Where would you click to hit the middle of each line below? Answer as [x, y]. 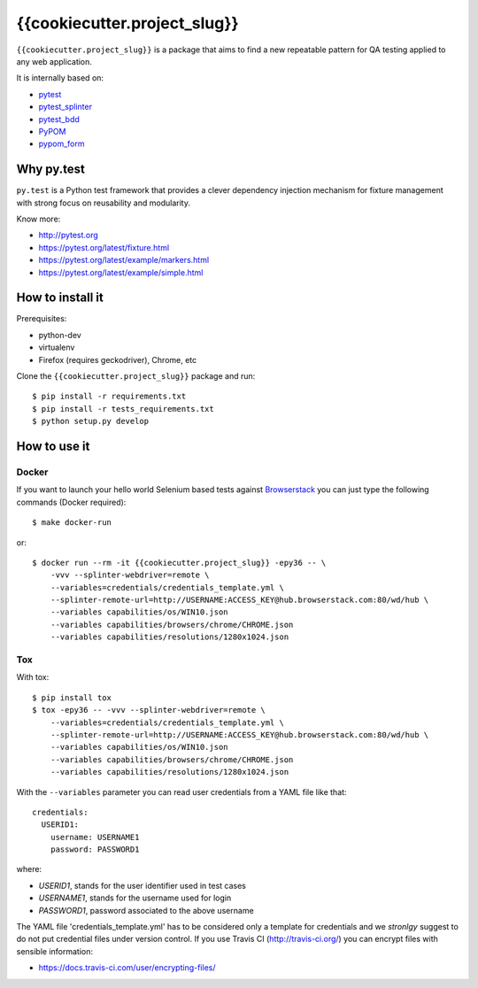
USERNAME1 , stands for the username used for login [135, 898]
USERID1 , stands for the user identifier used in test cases [143, 885]
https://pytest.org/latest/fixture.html [104, 247]
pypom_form [62, 144]
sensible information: [54, 951]
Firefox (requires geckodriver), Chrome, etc [118, 359]
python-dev [60, 335]
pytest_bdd [59, 119]
